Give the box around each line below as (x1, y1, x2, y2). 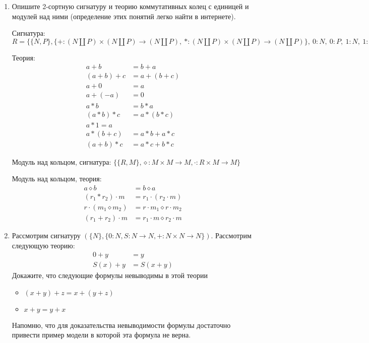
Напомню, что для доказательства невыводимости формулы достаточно (12, 319, 231, 330)
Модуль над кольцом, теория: (12, 173, 102, 184)
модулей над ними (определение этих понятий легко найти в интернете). (12, 11, 236, 21)
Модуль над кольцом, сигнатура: (12, 156, 111, 167)
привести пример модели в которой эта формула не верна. (12, 329, 191, 340)
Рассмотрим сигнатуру (12, 230, 81, 240)
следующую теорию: (12, 240, 75, 250)
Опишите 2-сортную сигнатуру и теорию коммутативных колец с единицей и (12, 1, 249, 11)
